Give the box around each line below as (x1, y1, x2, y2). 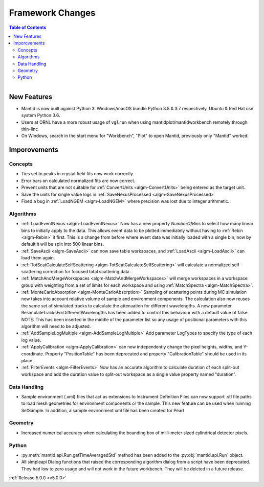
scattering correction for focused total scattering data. (21, 268, 131, 274)
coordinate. (21, 350, 44, 357)
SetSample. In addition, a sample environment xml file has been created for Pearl (21, 407, 184, 413)
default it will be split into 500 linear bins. (21, 241, 104, 247)
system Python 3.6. (21, 113, 61, 118)
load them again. (21, 255, 55, 261)
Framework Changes (9, 7, 96, 18)
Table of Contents (9, 24, 46, 30)
